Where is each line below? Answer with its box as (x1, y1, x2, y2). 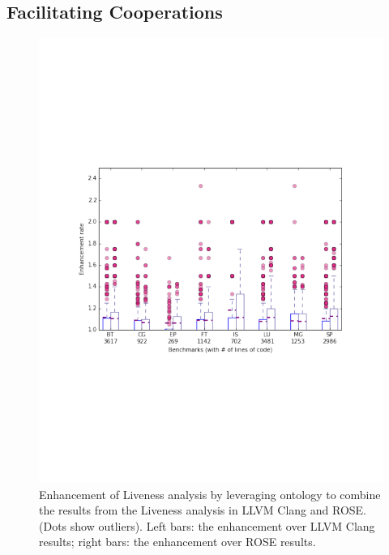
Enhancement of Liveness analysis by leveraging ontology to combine (39, 485, 381, 502)
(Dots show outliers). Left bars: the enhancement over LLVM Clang (39, 517, 375, 534)
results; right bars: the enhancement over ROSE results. (39, 533, 316, 550)
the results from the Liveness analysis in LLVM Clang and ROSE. (39, 502, 367, 519)
